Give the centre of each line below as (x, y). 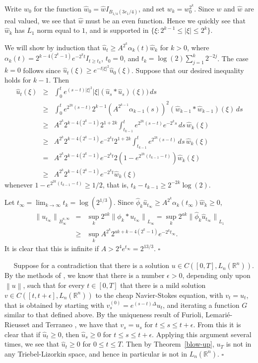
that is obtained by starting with (54, 305)
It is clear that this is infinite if (52, 248)
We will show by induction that (52, 47)
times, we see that (32, 344)
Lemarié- (219, 315)
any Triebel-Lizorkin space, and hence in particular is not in (96, 353)
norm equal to (58, 30)
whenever (19, 184)
